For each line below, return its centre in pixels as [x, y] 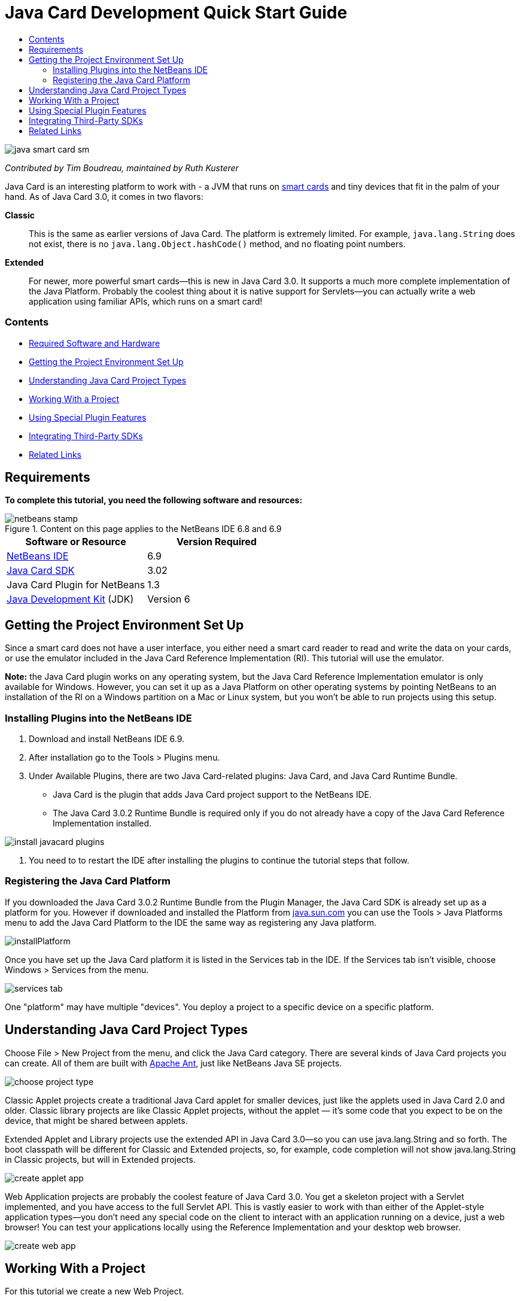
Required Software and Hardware [95, 343]
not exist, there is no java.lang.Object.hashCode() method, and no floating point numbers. [217, 244]
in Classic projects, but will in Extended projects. [100, 1159]
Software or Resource [76, 542]
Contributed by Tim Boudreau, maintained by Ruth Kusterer [122, 168]
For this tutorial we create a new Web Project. [95, 1291]
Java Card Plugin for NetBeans [76, 585]
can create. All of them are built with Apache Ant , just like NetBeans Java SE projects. [174, 1063]
